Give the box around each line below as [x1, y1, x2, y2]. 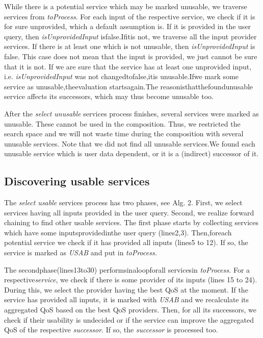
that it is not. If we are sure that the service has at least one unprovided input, [4, 61, 252, 71]
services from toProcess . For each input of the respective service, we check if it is [4, 11, 255, 21]
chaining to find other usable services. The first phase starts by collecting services [4, 217, 259, 228]
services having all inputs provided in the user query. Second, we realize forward [4, 207, 254, 218]
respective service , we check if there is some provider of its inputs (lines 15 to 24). [4, 274, 257, 285]
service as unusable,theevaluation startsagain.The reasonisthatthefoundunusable [4, 81, 253, 91]
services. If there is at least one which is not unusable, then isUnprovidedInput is [4, 41, 255, 52]
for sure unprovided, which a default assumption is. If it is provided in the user [4, 21, 251, 32]
